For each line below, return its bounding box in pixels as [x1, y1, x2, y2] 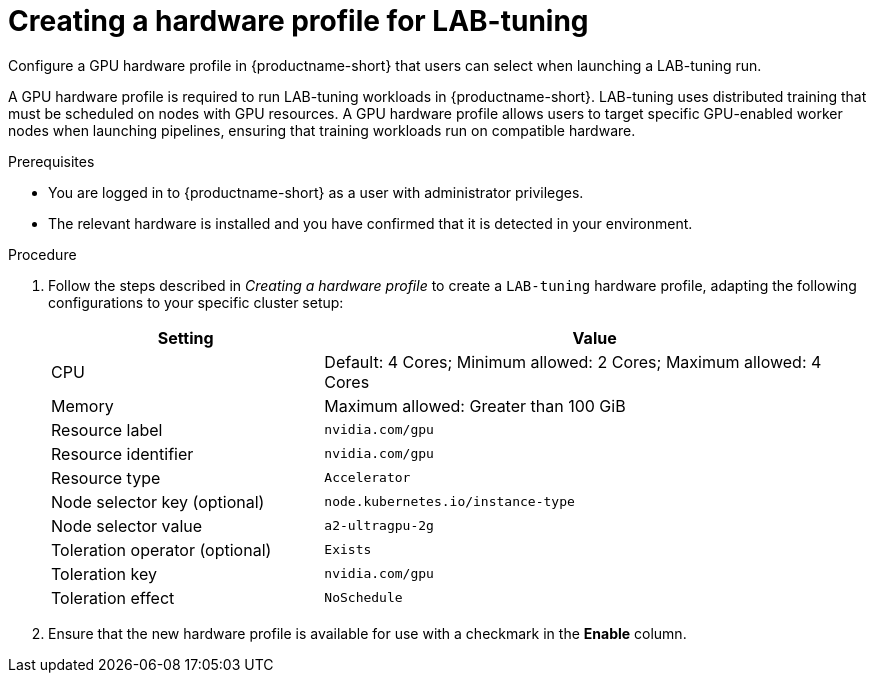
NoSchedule [324, 590, 403, 606]
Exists [324, 542, 372, 558]
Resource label [51, 419, 163, 440]
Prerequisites [8, 152, 95, 170]
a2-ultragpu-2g [324, 518, 434, 534]
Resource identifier [51, 443, 194, 464]
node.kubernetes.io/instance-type [324, 494, 575, 510]
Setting [157, 327, 214, 348]
